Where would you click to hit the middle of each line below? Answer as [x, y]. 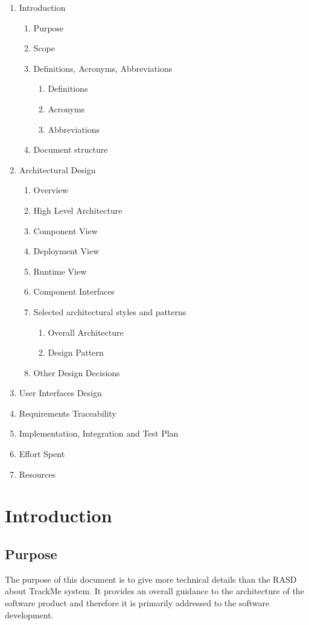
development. [29, 614]
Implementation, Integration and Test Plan [99, 433]
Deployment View [66, 251]
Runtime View [60, 271]
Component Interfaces [74, 291]
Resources [37, 474]
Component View [65, 230]
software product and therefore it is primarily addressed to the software [137, 603]
